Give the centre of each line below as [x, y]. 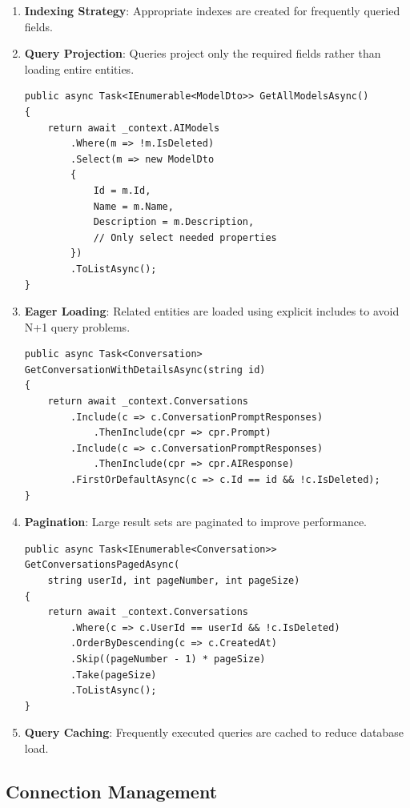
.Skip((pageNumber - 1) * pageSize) [168, 659]
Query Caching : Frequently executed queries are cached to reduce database [214, 732]
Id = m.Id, [122, 190]
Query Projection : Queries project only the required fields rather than [203, 53]
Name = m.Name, [133, 206]
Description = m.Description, [174, 222]
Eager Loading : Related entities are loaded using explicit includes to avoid [212, 311]
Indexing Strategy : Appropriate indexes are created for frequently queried [212, 10]
